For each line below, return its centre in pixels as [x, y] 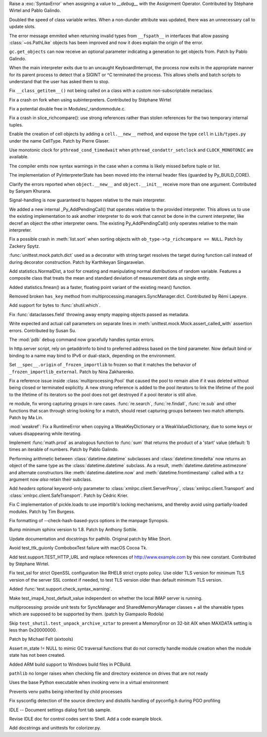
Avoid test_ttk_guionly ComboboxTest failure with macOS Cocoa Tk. [78, 548]
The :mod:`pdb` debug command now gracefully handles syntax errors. [82, 340]
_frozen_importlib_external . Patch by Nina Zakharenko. [72, 372]
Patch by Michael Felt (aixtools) [41, 639]
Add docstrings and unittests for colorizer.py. [55, 728]
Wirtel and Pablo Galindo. [35, 10]
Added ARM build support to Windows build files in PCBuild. [70, 664]
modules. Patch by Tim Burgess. [42, 511]
